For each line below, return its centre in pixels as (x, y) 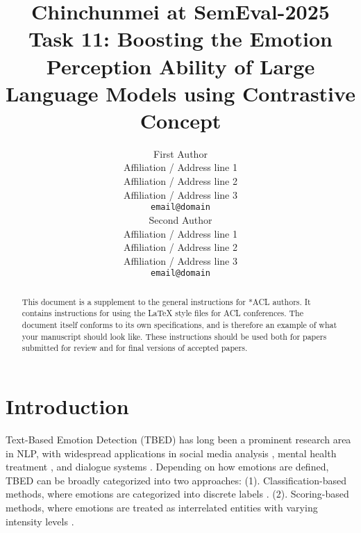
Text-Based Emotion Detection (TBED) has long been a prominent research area (178, 439)
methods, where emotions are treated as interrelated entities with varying (162, 507)
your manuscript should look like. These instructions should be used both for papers (174, 336)
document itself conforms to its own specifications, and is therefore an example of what (179, 325)
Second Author (180, 219)
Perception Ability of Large (180, 66)
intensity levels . (40, 521)
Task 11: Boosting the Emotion (180, 39)
